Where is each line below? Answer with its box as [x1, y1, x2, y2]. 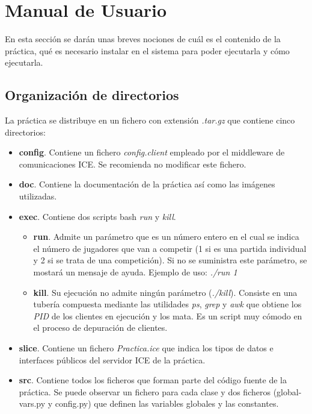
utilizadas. [19, 190, 57, 202]
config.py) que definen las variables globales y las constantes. [55, 397, 279, 410]
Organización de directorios [5, 86, 179, 104]
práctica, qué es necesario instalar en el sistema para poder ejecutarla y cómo [5, 44, 290, 57]
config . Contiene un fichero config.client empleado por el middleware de [19, 146, 285, 158]
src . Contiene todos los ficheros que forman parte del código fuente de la [19, 374, 287, 386]
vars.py [19, 397, 46, 410]
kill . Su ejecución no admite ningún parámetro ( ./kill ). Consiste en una [33, 286, 298, 298]
